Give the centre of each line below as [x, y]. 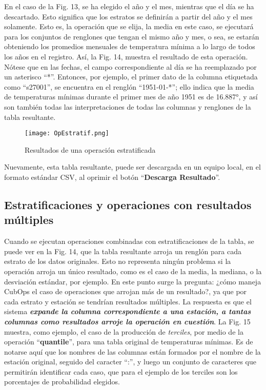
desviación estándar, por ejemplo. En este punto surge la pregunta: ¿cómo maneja [133, 281]
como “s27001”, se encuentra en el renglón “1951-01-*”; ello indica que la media [129, 86]
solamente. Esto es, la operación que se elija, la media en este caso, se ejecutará [129, 26]
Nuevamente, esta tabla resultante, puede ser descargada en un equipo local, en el [132, 167]
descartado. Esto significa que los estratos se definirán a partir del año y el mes [128, 16]
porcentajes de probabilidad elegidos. [62, 382]
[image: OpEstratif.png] [67, 134]
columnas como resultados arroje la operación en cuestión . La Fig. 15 [127, 321]
